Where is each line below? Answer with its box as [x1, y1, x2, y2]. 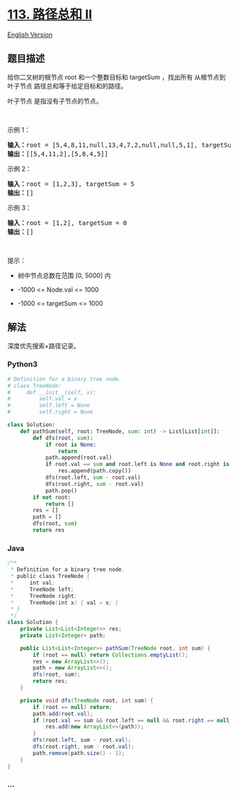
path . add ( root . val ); [33, 710, 93, 718]
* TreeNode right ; [10, 592, 78, 599]
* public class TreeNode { [10, 573, 91, 580]
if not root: [33, 494, 72, 501]
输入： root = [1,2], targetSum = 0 [7, 219, 127, 227]
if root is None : [45, 441, 97, 448]
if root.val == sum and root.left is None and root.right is [45, 461, 230, 468]
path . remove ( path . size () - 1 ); [33, 749, 125, 756]
